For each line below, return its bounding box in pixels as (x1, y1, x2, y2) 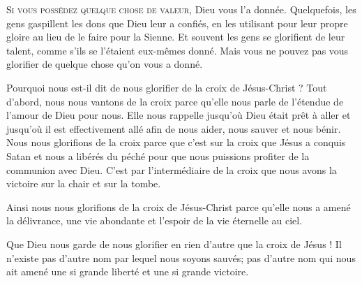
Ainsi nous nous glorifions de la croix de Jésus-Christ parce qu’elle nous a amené (6, 199, 351, 214)
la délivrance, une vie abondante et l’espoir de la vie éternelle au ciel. (6, 213, 303, 228)
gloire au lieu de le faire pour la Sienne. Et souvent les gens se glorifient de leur (6, 29, 345, 44)
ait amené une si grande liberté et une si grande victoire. (6, 264, 249, 279)
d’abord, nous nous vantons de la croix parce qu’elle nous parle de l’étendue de (6, 94, 344, 108)
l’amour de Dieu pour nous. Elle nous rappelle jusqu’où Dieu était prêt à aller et (6, 108, 351, 122)
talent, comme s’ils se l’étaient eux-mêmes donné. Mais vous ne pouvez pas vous (6, 43, 349, 57)
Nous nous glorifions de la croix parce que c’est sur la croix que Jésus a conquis (6, 135, 346, 150)
